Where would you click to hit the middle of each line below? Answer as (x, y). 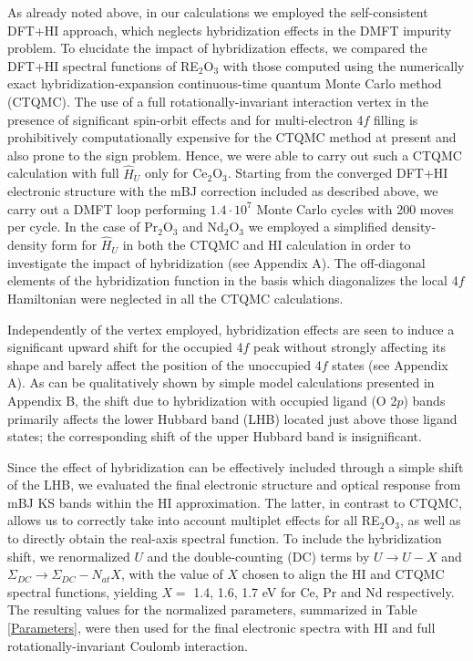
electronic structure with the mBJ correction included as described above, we (223, 191)
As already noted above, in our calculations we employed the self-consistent (218, 12)
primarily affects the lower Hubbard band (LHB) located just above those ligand (232, 418)
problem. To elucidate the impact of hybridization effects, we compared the (217, 48)
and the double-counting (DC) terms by (258, 556)
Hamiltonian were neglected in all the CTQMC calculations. (175, 298)
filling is (396, 119)
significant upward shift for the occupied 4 (125, 347)
